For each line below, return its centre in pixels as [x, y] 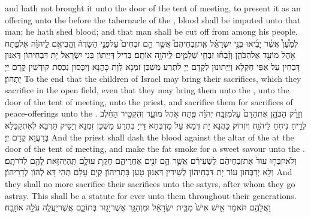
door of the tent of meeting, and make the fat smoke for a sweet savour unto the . [155, 149]
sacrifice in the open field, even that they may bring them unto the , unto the [147, 90]
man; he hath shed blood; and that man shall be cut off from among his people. [151, 31]
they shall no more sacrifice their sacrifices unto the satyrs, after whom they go [150, 183]
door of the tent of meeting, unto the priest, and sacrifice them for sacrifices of [149, 101]
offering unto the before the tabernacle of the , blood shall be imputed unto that [153, 19]
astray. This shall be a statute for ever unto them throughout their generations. [151, 195]
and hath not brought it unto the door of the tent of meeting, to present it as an [153, 8]
